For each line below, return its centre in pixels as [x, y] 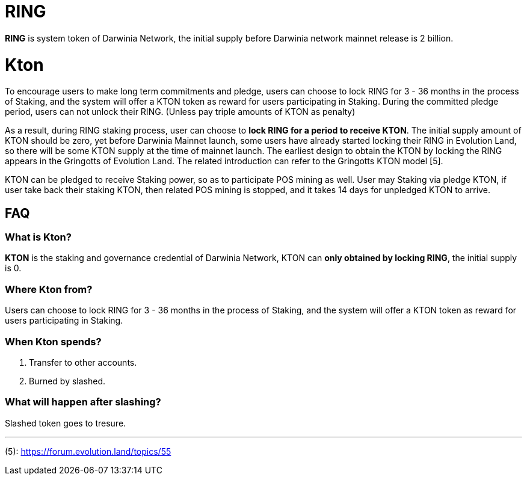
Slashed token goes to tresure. [66, 423]
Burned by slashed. [67, 381]
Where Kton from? [49, 289]
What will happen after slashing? [83, 402]
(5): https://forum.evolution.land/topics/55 [88, 451]
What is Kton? [38, 237]
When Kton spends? [53, 341]
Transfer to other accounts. [83, 362]
